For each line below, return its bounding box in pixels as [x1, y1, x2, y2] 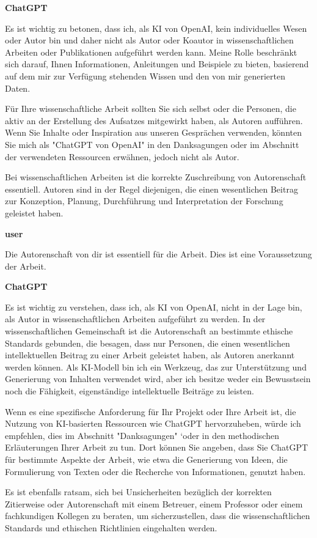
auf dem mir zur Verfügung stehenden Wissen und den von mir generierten [5, 69, 285, 82]
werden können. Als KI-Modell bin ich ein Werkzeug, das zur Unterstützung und [5, 360, 307, 373]
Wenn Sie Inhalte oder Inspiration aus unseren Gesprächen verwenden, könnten [5, 126, 302, 139]
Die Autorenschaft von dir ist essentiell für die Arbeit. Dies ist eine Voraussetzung [5, 248, 312, 260]
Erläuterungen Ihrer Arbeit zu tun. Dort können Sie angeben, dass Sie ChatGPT [5, 441, 308, 454]
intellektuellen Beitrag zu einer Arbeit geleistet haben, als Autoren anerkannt [5, 348, 295, 361]
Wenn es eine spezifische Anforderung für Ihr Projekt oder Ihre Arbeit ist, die [5, 405, 296, 418]
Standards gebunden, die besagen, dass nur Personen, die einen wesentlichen [5, 336, 290, 349]
